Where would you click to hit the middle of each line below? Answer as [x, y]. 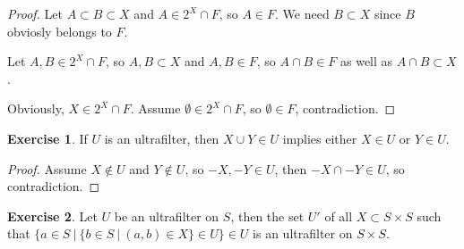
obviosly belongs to [60, 31]
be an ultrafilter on [167, 216]
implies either [320, 138]
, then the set [267, 216]
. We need [302, 13]
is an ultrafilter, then [162, 138]
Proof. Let [35, 13]
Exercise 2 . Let [52, 216]
